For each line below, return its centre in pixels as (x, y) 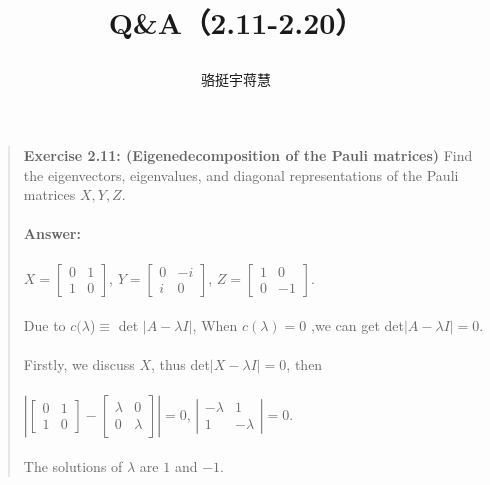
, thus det (180, 364)
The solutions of (73, 466)
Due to (44, 325)
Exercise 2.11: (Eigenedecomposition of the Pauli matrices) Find (248, 154)
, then (304, 364)
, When (215, 325)
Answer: (52, 233)
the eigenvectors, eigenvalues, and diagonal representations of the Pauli (241, 174)
